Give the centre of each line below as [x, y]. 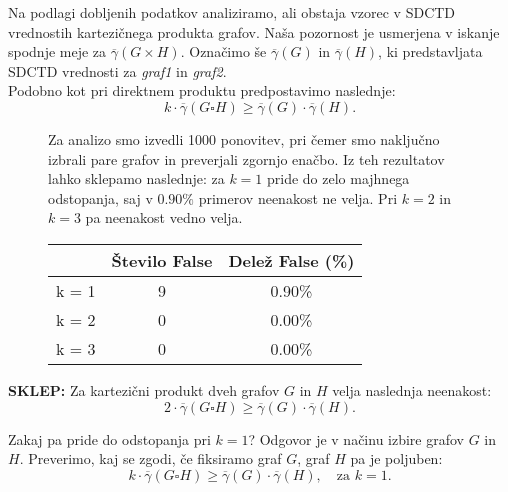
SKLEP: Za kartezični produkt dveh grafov [144, 389]
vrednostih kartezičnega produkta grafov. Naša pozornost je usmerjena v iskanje [254, 31]
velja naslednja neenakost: [412, 389]
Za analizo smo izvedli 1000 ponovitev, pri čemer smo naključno [244, 138]
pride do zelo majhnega [338, 178]
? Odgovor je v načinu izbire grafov [356, 438]
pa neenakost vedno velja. [164, 217]
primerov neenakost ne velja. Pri [298, 197]
